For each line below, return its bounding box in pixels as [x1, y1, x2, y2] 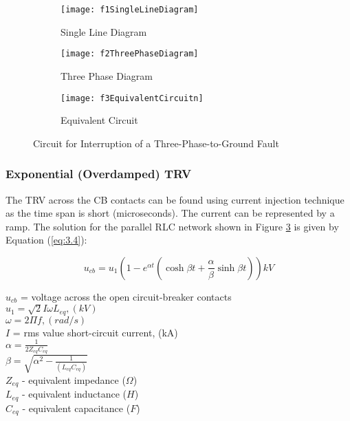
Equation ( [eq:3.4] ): [6, 233, 87, 247]
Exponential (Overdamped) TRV [6, 165, 192, 182]
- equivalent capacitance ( [22, 400, 131, 415]
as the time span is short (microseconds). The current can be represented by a [6, 206, 335, 220]
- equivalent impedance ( [21, 372, 126, 387]
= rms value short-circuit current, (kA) [12, 325, 178, 339]
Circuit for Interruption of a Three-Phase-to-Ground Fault [33, 136, 279, 150]
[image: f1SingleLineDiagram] [61, 5, 199, 14]
